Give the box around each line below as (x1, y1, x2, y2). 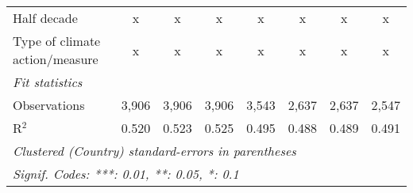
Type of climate (13, 32, 101, 50)
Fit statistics (13, 73, 83, 91)
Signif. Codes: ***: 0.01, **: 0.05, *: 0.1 (13, 165, 239, 183)
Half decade (13, 9, 78, 27)
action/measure (13, 50, 98, 68)
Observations (13, 96, 85, 114)
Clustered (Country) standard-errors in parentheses (13, 142, 296, 160)
